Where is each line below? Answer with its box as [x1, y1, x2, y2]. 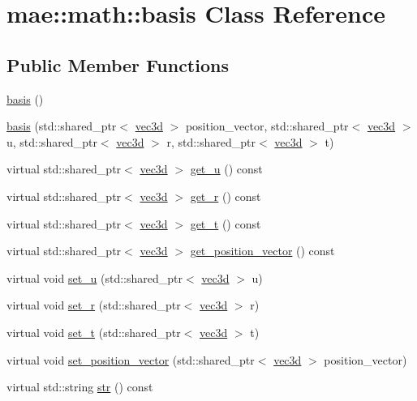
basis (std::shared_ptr [6, 117, 117, 134]
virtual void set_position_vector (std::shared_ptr [6, 351, 255, 368]
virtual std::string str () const [6, 378, 153, 395]
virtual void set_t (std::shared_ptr [6, 323, 181, 340]
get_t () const [190, 215, 261, 232]
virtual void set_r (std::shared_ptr [6, 296, 181, 314]
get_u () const [190, 160, 263, 177]
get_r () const [190, 187, 261, 204]
